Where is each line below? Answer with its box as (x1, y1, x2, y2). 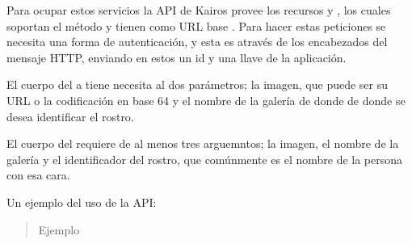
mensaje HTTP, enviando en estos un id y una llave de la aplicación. (6, 48, 347, 65)
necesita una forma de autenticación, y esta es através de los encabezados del (6, 33, 388, 50)
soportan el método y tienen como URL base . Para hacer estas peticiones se (6, 17, 386, 34)
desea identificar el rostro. (6, 107, 134, 124)
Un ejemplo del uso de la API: (6, 193, 157, 210)
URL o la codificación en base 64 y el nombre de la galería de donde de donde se (6, 91, 406, 108)
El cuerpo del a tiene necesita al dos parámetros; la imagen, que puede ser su (6, 76, 389, 93)
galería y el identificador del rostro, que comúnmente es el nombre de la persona (6, 150, 403, 167)
